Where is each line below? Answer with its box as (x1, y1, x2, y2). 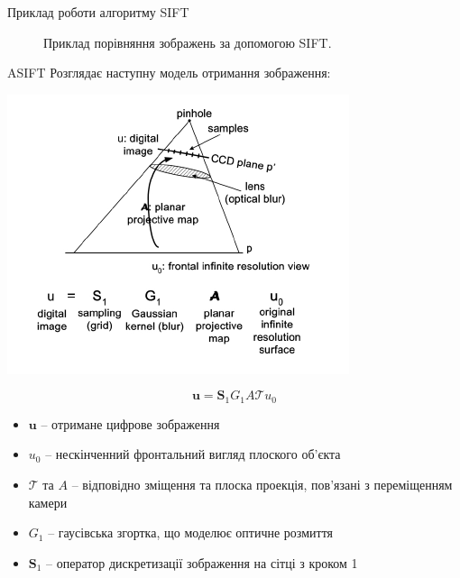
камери (28, 492, 68, 511)
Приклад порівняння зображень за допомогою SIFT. (43, 32, 332, 51)
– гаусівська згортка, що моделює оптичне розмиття (48, 523, 334, 542)
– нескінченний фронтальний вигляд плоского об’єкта (45, 445, 341, 463)
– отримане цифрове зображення (41, 414, 220, 433)
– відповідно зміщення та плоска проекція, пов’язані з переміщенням (71, 475, 453, 494)
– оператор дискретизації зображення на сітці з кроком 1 (46, 553, 358, 572)
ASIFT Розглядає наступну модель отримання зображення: (7, 63, 331, 82)
